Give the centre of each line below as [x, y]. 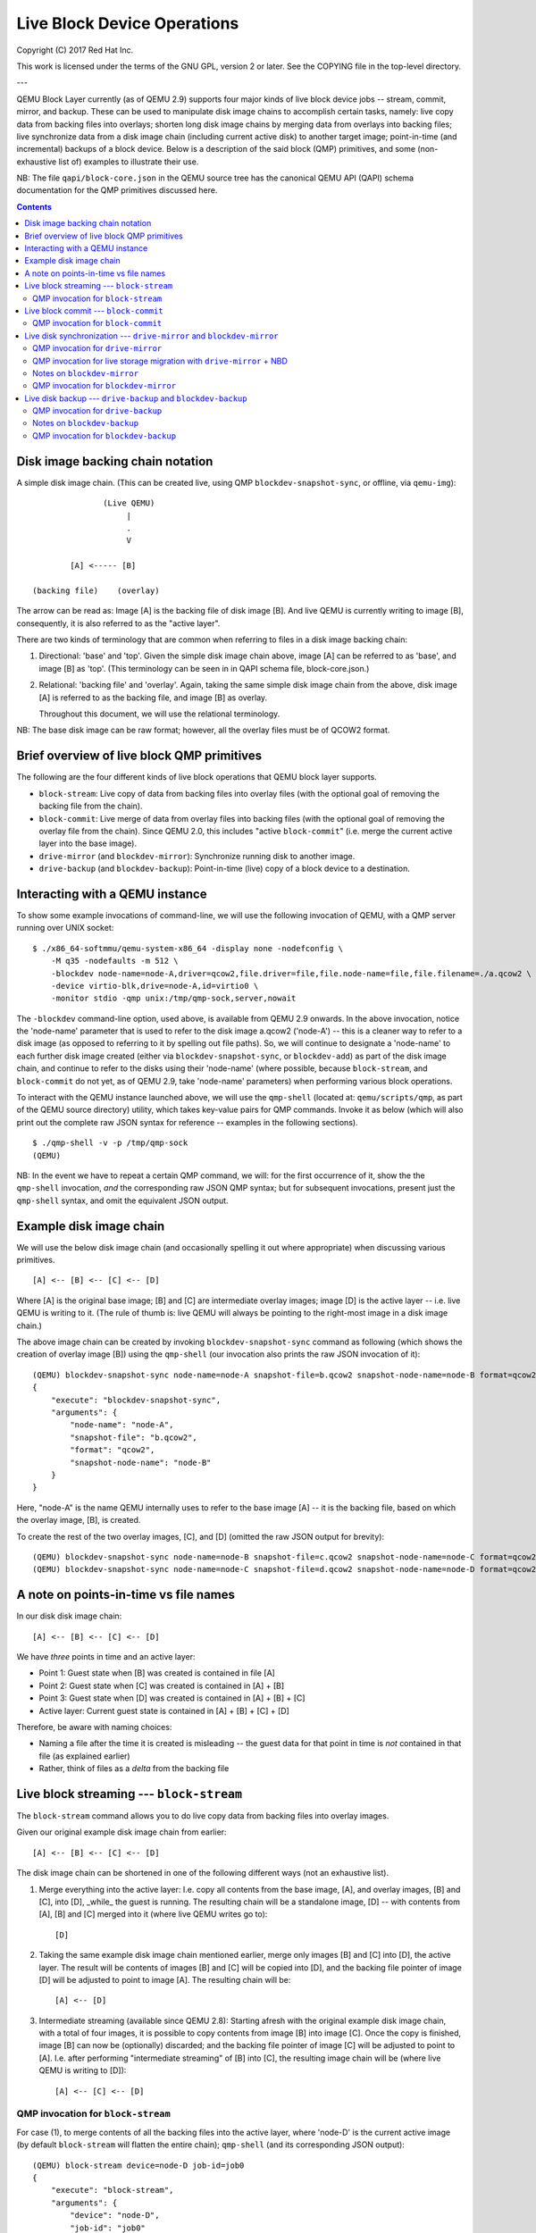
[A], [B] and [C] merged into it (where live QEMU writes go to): [153, 1914]
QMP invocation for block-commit [97, 323]
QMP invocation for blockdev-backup [105, 435]
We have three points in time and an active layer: [106, 1656]
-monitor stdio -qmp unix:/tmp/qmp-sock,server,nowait [173, 999]
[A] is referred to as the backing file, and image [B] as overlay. [153, 698]
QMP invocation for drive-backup [97, 411]
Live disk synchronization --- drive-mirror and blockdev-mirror [151, 336]
